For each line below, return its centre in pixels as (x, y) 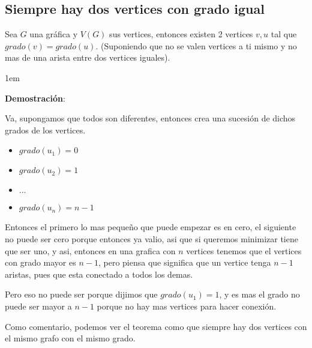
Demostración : (35, 98)
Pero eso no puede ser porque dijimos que (81, 294)
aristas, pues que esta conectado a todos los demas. (99, 274)
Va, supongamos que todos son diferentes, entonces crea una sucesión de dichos (150, 118)
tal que (284, 34)
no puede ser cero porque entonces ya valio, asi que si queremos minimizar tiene (151, 238)
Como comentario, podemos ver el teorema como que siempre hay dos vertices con (156, 326)
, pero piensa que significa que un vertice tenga (184, 262)
